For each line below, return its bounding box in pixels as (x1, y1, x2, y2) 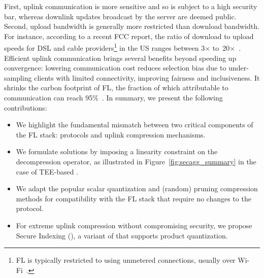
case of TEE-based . (16, 166, 79, 177)
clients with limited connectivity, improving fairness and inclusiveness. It (34, 72, 260, 83)
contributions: (4, 102, 47, 113)
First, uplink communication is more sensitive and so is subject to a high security (4, 1, 257, 11)
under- (228, 62, 249, 73)
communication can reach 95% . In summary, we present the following (4, 92, 223, 102)
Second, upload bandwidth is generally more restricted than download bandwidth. (4, 21, 259, 31)
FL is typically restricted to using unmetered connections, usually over (16, 255, 236, 265)
